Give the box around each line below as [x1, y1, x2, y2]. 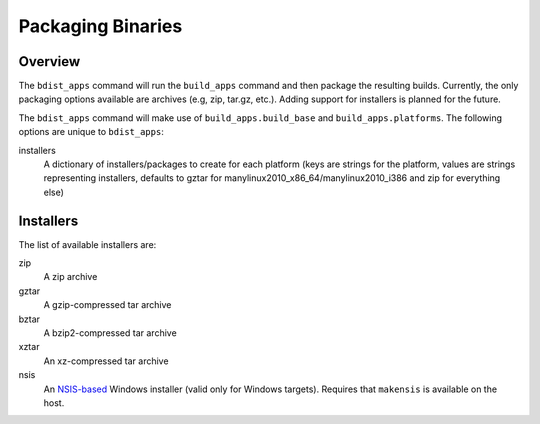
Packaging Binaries [18, 15, 183, 37]
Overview [18, 53, 81, 70]
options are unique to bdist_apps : [18, 126, 164, 138]
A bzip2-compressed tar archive [43, 327, 177, 339]
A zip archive [43, 271, 98, 283]
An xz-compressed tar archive [43, 355, 169, 367]
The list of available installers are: [18, 238, 157, 250]
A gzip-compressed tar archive [43, 299, 172, 311]
